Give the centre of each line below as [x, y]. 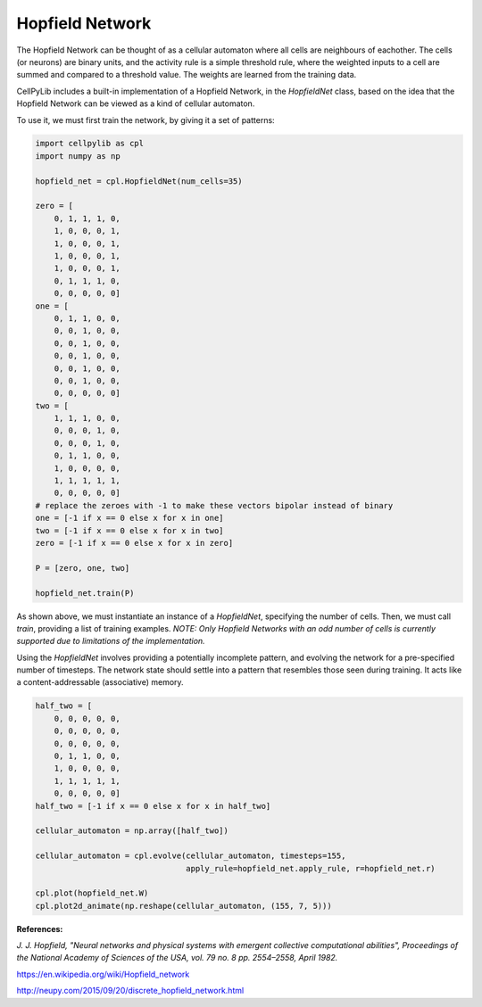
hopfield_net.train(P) [85, 593]
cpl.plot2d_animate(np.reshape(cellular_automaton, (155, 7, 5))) [183, 906]
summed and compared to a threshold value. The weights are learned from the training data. [187, 75]
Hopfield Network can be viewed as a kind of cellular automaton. [136, 103]
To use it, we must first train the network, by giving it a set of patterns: [146, 120]
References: [40, 929]
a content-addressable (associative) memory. [100, 682]
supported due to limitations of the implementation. [111, 641]
